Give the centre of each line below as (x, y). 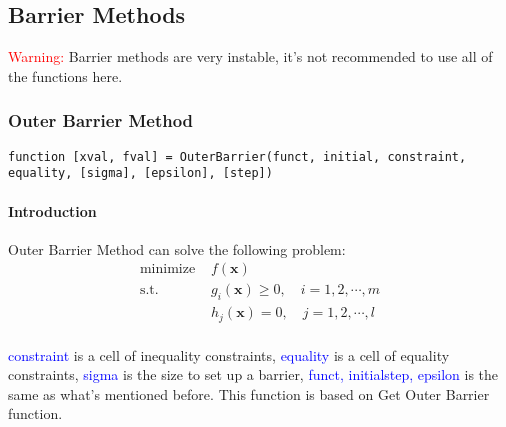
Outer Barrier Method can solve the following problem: (177, 248)
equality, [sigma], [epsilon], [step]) (140, 173)
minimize (167, 269)
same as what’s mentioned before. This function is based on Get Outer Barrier (249, 393)
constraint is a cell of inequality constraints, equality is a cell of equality (229, 354)
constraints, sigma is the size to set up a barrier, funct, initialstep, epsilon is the (253, 374)
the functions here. (65, 75)
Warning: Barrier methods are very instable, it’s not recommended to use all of (250, 56)
